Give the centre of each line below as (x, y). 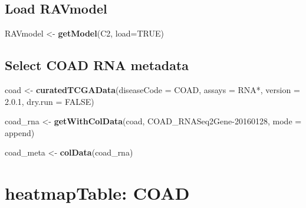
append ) (20, 132)
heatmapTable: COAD (97, 193)
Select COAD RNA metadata (97, 65)
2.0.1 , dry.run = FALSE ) (50, 101)
